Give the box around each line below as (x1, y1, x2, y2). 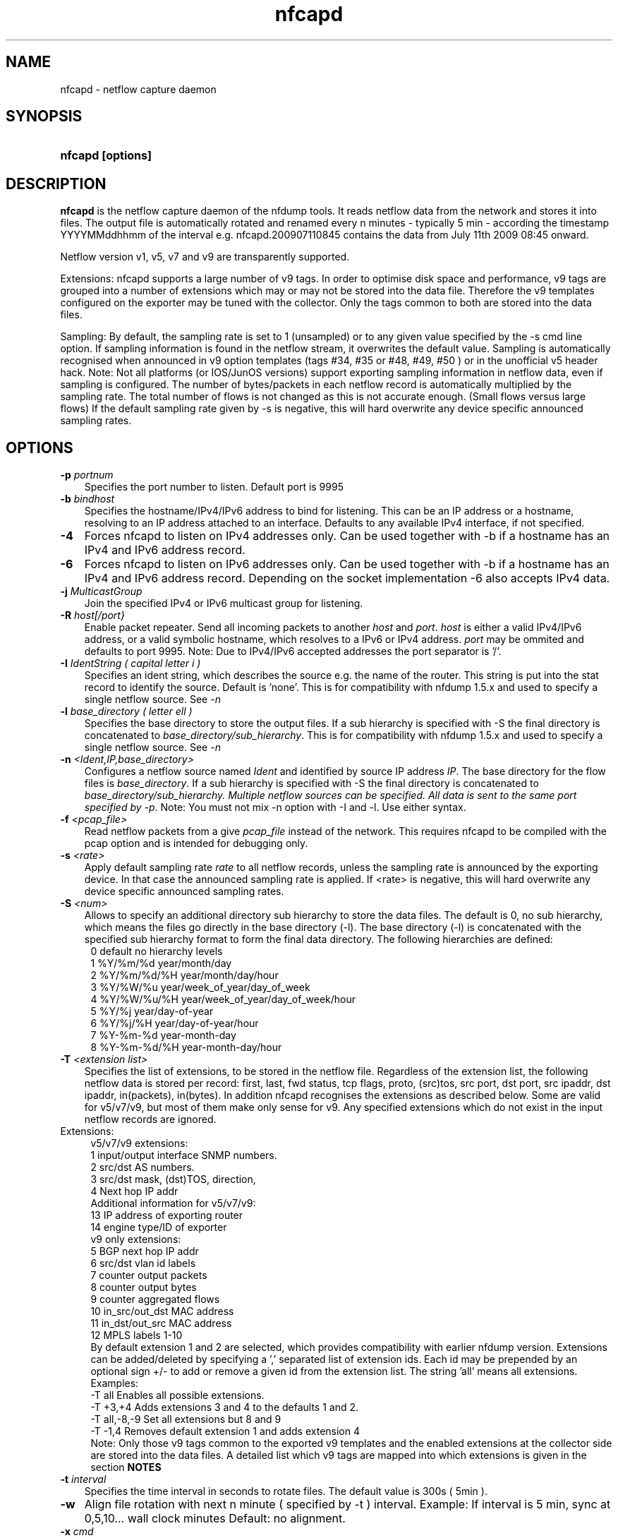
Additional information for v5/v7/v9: (90, 1197, 256, 1210)
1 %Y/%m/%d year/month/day (90, 957, 232, 970)
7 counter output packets (90, 1269, 207, 1282)
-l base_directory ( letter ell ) (60, 705, 193, 718)
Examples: (90, 1377, 139, 1390)
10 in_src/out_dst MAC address (90, 1305, 234, 1318)
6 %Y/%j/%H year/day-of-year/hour (90, 1017, 259, 1030)
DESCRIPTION (6, 174, 107, 193)
